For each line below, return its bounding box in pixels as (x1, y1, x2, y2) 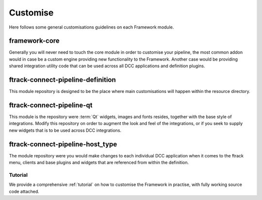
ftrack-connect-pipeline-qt (9, 101, 93, 109)
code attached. (9, 188, 40, 194)
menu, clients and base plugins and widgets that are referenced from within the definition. (9, 160, 189, 166)
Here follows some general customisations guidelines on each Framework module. (9, 24, 174, 30)
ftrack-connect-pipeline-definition (9, 76, 116, 84)
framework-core (9, 37, 60, 45)
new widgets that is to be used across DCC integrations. (9, 127, 121, 133)
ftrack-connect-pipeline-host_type (9, 140, 117, 148)
